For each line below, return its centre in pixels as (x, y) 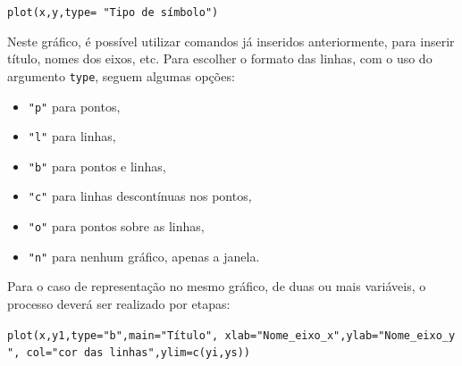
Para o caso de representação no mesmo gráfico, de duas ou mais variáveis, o (217, 286)
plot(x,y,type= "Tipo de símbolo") (113, 12)
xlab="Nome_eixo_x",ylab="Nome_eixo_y (340, 335)
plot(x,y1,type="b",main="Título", (113, 335)
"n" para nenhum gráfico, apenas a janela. (144, 256)
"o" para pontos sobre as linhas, (116, 226)
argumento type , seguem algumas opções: (121, 75)
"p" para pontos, (74, 106)
